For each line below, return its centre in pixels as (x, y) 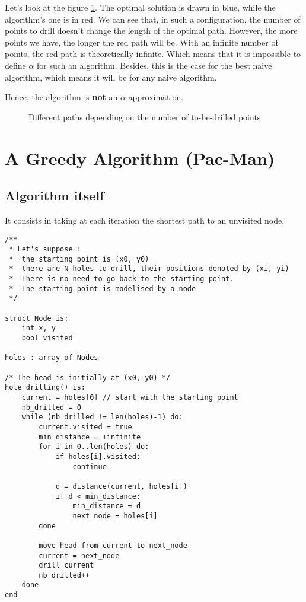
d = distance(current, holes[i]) (121, 486)
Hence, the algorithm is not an (61, 97)
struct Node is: (37, 318)
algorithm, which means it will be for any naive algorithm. (111, 77)
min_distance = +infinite (90, 437)
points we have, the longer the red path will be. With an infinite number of (141, 42)
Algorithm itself (55, 195)
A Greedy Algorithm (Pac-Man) (140, 157)
